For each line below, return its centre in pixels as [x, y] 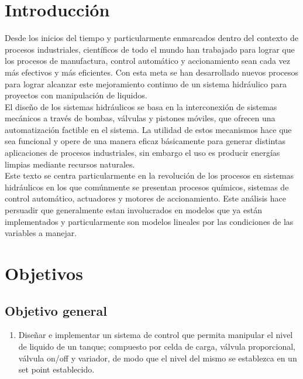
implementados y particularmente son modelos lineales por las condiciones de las [149, 221]
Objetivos [44, 273]
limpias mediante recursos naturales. [70, 164]
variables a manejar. [41, 233]
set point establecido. [56, 369]
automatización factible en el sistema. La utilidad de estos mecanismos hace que [148, 129]
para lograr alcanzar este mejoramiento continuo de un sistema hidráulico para [146, 83]
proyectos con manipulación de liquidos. [76, 95]
